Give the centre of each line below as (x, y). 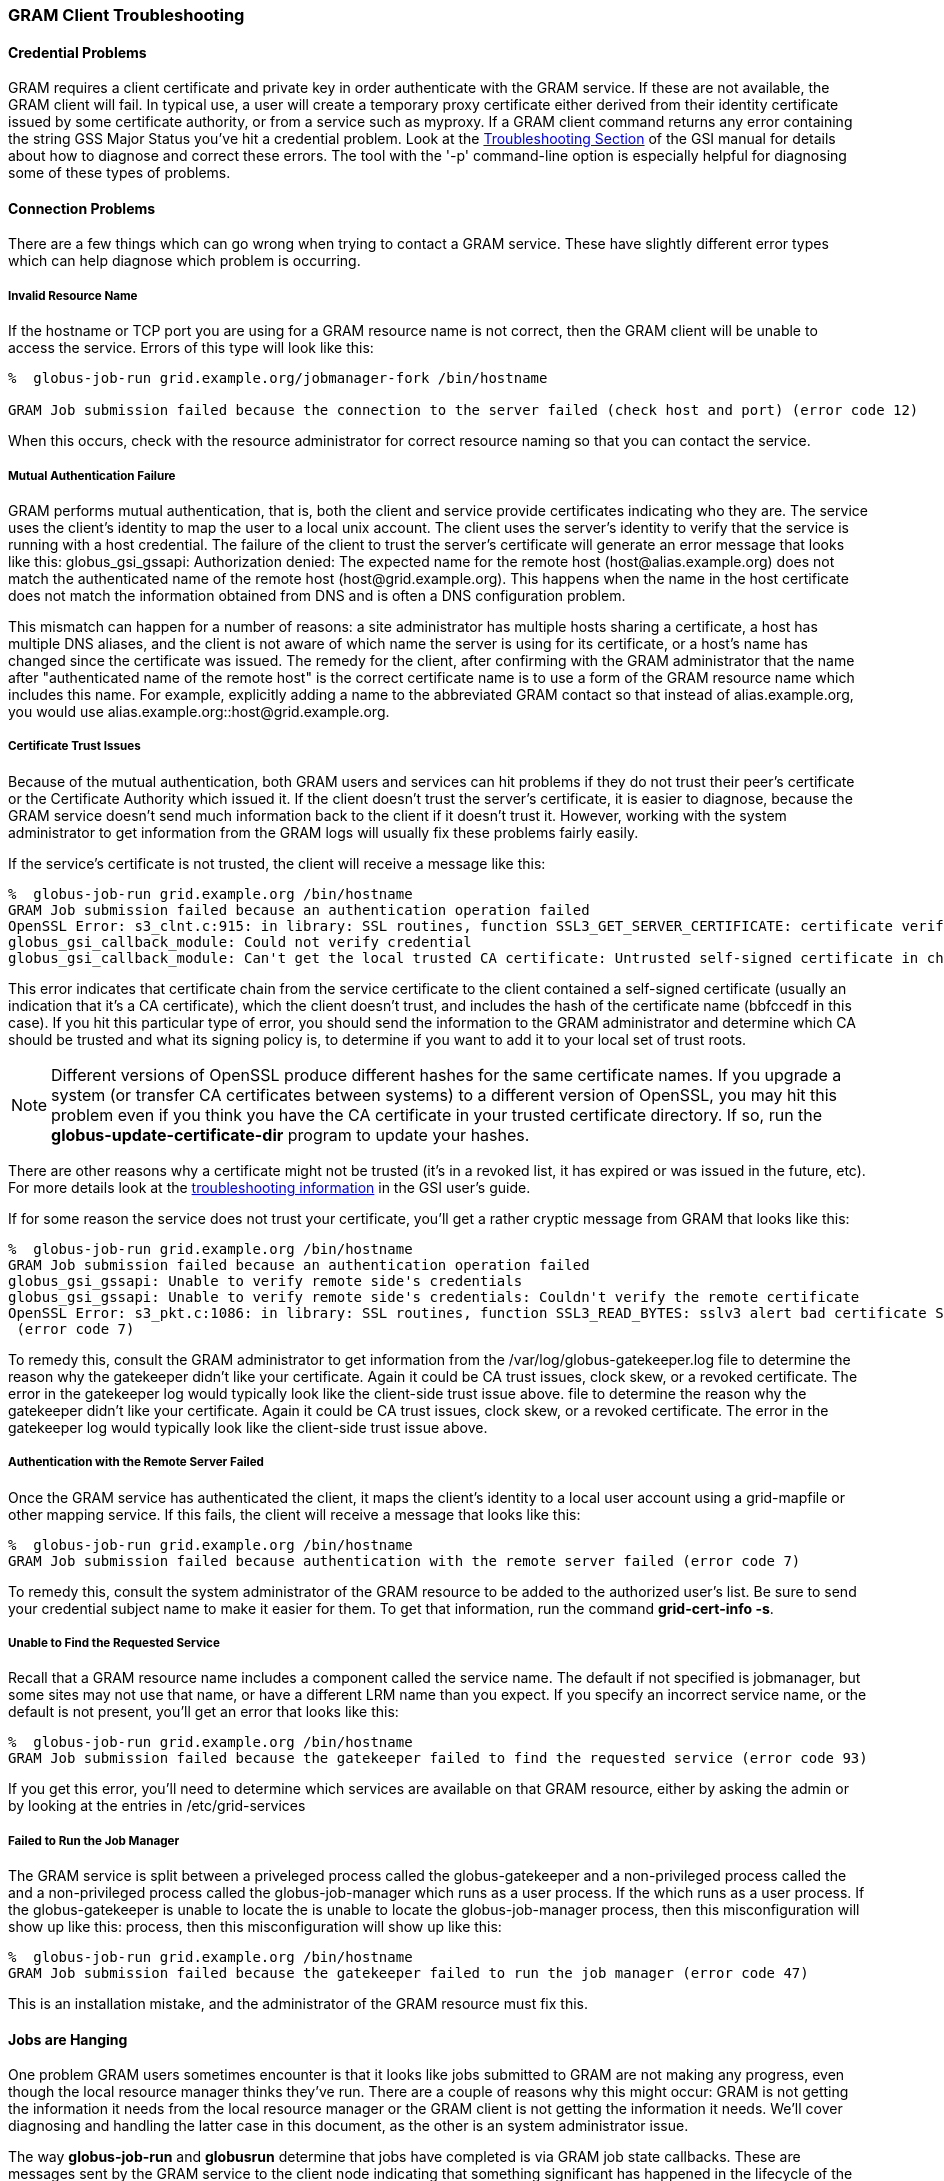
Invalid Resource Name (73, 295)
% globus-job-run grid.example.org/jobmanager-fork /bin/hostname (278, 378)
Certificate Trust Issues (74, 746)
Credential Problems (77, 52)
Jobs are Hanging (68, 2039)
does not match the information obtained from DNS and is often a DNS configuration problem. (317, 595)
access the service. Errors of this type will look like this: (191, 348)
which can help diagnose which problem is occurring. (184, 261)
